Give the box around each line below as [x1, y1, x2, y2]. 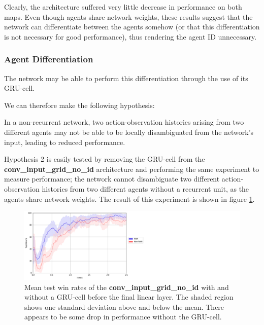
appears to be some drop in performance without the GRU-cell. [24, 311, 222, 322]
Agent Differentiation [4, 53, 93, 65]
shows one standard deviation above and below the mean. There [24, 301, 224, 312]
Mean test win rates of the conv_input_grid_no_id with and [24, 281, 229, 292]
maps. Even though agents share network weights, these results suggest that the [4, 11, 253, 22]
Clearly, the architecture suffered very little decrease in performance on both [4, 2, 242, 12]
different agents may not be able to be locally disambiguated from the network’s [4, 126, 254, 137]
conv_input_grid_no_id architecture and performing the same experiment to [4, 163, 259, 174]
